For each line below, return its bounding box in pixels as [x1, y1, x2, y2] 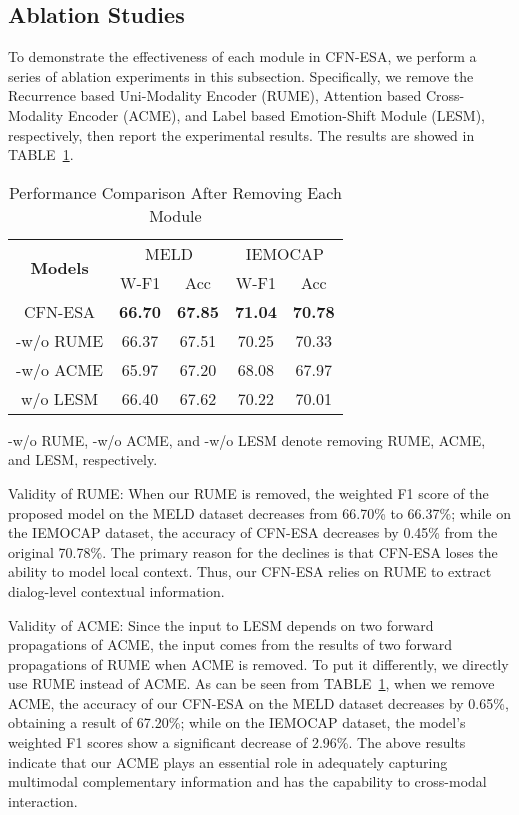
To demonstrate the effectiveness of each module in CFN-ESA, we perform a [8, 46, 477, 67]
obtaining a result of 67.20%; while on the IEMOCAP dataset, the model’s [8, 712, 466, 733]
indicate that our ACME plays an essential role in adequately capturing [8, 751, 448, 772]
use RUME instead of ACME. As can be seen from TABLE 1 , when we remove [8, 673, 495, 694]
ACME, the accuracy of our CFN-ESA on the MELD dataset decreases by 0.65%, [8, 692, 509, 713]
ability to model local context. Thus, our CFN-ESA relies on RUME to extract [8, 561, 492, 582]
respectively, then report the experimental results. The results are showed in [8, 124, 475, 145]
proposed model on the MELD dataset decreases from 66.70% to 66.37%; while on [8, 502, 512, 523]
